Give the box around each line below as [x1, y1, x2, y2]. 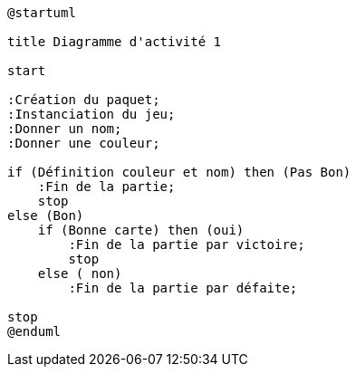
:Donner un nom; [7, 121, 122, 136]
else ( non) [37, 266, 122, 281]
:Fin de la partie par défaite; [68, 281, 298, 295]
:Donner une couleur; [7, 136, 160, 150]
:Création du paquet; [7, 92, 160, 107]
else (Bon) [7, 208, 84, 223]
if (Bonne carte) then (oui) [37, 223, 245, 237]
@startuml [7, 5, 76, 20]
